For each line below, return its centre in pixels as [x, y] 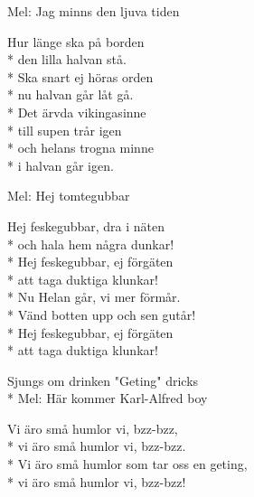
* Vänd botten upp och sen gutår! [102, 314]
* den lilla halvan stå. [67, 59]
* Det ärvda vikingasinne [77, 112]
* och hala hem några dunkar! [91, 244]
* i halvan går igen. [61, 165]
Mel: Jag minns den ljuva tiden [94, 11]
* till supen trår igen [65, 130]
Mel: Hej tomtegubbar [69, 196]
